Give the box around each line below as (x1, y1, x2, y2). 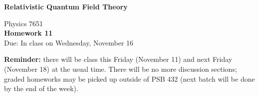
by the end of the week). (4, 83, 78, 94)
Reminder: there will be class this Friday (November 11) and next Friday (4, 54, 233, 64)
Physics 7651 (4, 18, 43, 28)
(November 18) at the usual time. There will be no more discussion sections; (4, 63, 237, 74)
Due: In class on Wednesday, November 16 (4, 37, 134, 48)
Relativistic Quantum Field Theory (4, 1, 128, 11)
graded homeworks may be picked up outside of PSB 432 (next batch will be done (4, 73, 255, 84)
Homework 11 (4, 28, 53, 38)
